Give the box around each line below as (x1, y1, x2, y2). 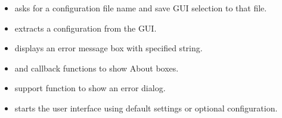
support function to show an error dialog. (14, 82, 166, 94)
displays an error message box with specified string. (14, 42, 203, 54)
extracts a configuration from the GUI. (14, 21, 157, 34)
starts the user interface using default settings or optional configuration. (14, 101, 278, 114)
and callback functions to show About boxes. (14, 61, 179, 74)
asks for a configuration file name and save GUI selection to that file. (14, 2, 267, 14)
